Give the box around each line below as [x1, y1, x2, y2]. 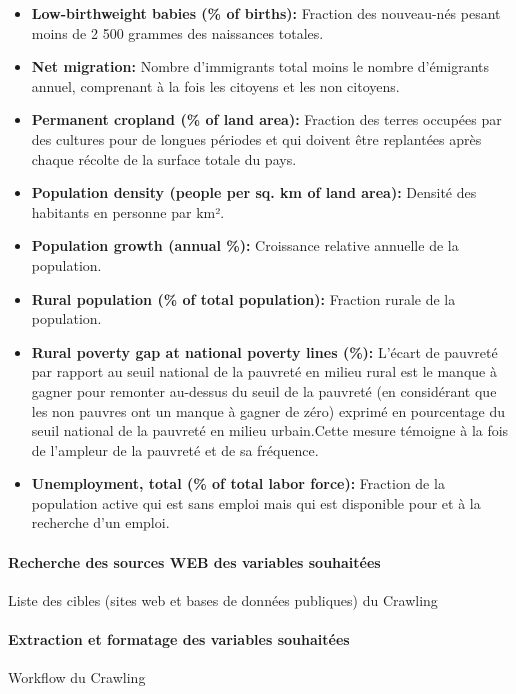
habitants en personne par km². [31, 201, 225, 222]
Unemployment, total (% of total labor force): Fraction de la [31, 473, 445, 494]
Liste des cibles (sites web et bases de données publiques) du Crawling [8, 589, 438, 610]
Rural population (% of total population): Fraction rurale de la [31, 288, 456, 309]
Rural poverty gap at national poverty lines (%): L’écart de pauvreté [31, 341, 498, 362]
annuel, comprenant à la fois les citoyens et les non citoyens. [31, 75, 400, 96]
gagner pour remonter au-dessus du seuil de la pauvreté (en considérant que [31, 380, 497, 401]
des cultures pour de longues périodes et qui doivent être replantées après [31, 128, 482, 149]
